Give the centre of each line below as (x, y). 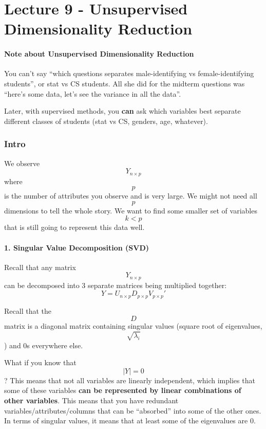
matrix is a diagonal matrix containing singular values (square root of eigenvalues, (133, 326)
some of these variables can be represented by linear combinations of (123, 390)
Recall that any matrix (40, 267)
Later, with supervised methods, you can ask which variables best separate (122, 111)
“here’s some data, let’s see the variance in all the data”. (93, 93)
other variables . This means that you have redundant (91, 400)
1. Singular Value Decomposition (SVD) (77, 247)
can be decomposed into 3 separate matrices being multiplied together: (116, 285)
